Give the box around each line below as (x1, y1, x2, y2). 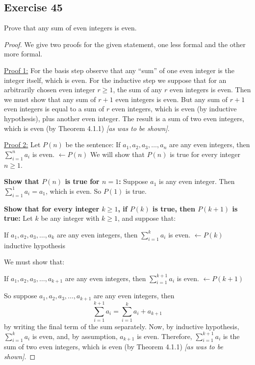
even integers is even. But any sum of (115, 94, 228, 104)
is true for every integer (170, 149, 240, 159)
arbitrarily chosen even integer (4, 84, 95, 95)
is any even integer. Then (158, 176, 235, 186)
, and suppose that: (118, 213, 176, 223)
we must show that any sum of (4, 94, 96, 104)
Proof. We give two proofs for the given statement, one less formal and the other (4, 39, 246, 49)
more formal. (4, 49, 43, 59)
